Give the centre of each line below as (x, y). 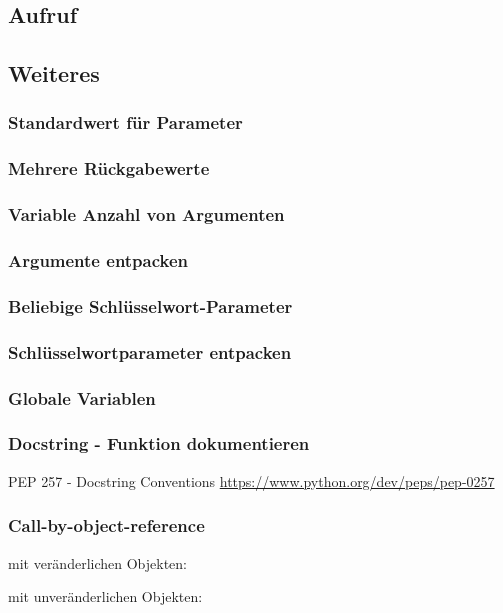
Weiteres (54, 73)
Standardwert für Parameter (125, 122)
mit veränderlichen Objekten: (97, 562)
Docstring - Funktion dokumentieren (159, 443)
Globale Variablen (82, 397)
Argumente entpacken (98, 260)
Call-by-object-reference (106, 525)
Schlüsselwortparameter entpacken (150, 351)
